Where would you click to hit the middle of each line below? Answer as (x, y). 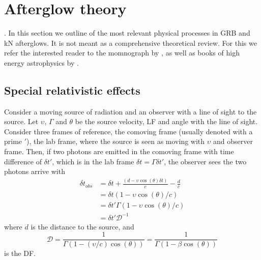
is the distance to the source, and (82, 226)
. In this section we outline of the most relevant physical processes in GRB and (127, 33)
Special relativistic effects (72, 90)
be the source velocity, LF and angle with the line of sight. (166, 121)
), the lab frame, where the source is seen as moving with (116, 141)
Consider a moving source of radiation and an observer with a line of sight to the (130, 111)
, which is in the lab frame (93, 161)
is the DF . (20, 253)
